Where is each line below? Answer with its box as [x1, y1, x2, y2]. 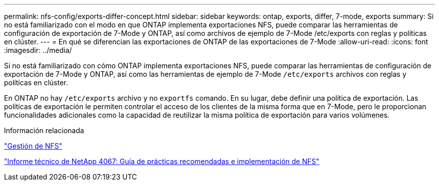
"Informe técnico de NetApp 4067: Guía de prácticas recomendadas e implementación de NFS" [4, 157, 319, 166]
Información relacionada [4, 126, 84, 135]
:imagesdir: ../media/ [4, 46, 72, 54]
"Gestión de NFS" [4, 142, 63, 150]
